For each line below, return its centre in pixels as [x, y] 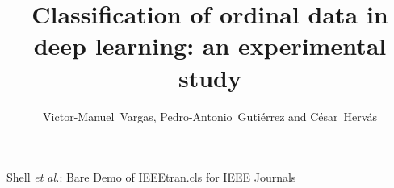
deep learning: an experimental [210, 46]
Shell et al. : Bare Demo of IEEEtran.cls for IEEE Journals [151, 177]
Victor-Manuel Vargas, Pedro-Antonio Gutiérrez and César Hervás [210, 116]
